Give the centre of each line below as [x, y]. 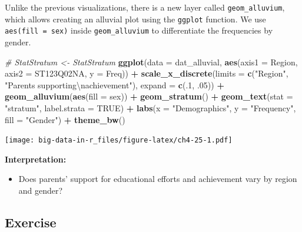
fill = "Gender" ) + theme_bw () [65, 119]
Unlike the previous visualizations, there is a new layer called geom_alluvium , [145, 7]
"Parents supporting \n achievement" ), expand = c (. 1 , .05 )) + [115, 84]
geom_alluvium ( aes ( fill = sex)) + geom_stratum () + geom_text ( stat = [149, 96]
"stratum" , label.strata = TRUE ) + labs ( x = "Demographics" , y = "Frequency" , [150, 107]
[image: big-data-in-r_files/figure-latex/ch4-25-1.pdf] [119, 140]
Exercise [31, 222]
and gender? [41, 190]
